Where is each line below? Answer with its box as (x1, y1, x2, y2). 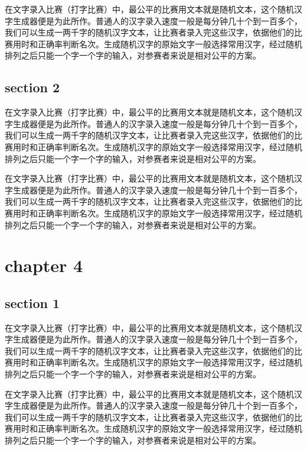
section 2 (5, 78, 60, 96)
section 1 (5, 293, 60, 312)
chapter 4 (5, 253, 83, 277)
